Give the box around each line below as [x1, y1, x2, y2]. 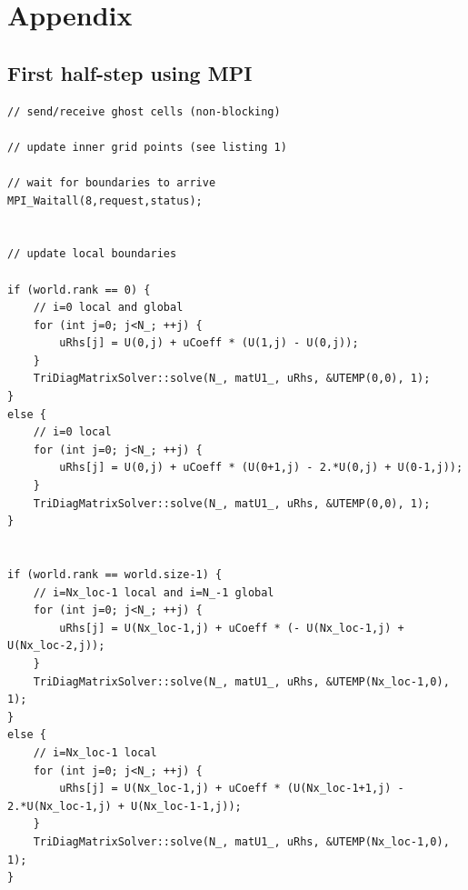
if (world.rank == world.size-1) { [7, 568, 223, 582]
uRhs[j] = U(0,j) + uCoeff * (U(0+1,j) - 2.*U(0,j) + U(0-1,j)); [59, 461, 463, 475]
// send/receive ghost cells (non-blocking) [7, 105, 281, 118]
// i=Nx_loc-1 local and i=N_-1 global [33, 585, 274, 599]
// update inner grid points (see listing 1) [7, 140, 287, 154]
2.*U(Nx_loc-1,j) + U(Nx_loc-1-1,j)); [7, 799, 242, 813]
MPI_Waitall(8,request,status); [7, 194, 203, 207]
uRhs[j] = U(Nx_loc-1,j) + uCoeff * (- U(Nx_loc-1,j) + [59, 621, 404, 635]
